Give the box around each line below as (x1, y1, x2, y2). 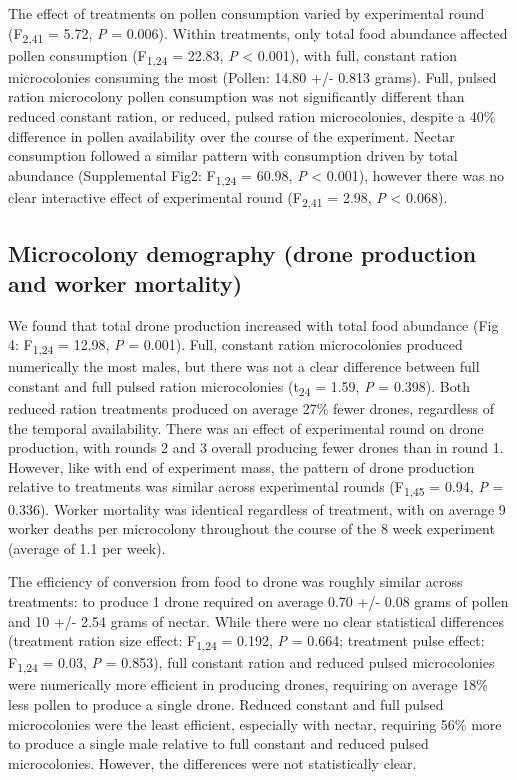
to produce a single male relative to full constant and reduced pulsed (8, 733, 429, 754)
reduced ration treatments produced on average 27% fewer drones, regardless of (8, 398, 494, 419)
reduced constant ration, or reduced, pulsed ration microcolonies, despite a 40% (8, 106, 496, 127)
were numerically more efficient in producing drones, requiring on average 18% (8, 674, 488, 695)
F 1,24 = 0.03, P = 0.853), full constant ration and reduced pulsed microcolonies (8, 652, 495, 676)
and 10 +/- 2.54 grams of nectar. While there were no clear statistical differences (8, 610, 504, 631)
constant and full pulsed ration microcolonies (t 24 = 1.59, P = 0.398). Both (8, 375, 470, 399)
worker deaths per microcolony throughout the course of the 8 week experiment (8, 518, 495, 539)
